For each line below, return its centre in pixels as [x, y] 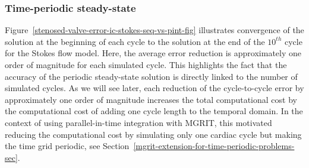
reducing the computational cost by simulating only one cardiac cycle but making [153, 134]
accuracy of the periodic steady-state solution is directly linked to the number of [151, 76]
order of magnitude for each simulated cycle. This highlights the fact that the [146, 64]
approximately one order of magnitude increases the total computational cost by [151, 99]
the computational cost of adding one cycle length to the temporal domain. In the [154, 111]
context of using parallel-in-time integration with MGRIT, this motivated [138, 122]
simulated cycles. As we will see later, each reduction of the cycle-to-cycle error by [154, 88]
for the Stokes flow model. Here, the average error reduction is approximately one [153, 53]
